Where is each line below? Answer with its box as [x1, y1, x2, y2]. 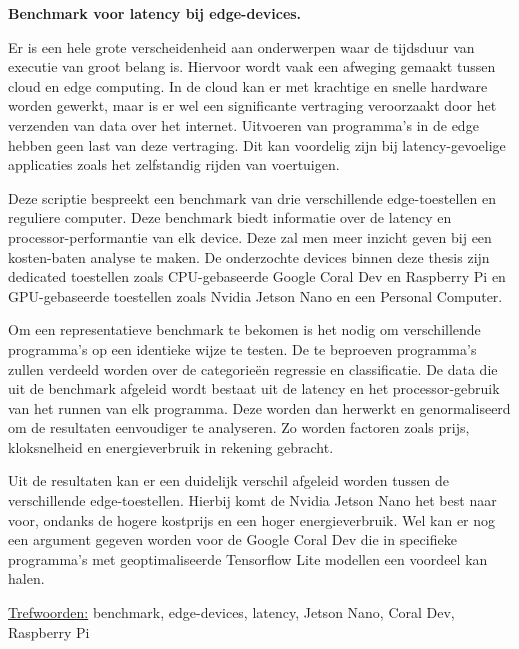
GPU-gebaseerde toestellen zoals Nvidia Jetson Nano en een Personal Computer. [8, 285, 503, 306]
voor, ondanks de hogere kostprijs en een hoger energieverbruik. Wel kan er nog [8, 509, 496, 530]
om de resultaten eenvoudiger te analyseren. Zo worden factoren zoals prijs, [8, 417, 470, 438]
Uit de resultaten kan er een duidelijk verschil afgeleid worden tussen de [8, 470, 450, 491]
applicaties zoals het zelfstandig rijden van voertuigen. [8, 154, 340, 175]
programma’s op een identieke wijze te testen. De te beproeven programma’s [8, 338, 477, 359]
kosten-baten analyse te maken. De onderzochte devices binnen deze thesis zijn [8, 246, 490, 267]
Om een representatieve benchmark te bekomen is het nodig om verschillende [8, 319, 481, 340]
